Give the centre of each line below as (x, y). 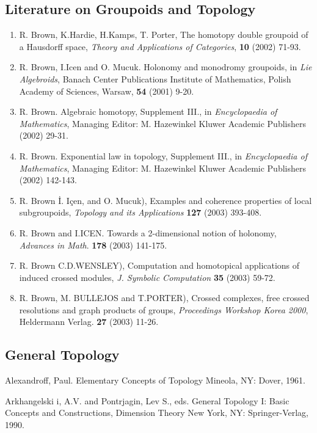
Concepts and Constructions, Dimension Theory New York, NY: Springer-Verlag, (157, 413)
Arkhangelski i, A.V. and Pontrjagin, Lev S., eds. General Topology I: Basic (147, 400)
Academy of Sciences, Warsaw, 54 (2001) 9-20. (107, 91)
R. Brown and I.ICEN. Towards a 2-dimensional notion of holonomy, (148, 232)
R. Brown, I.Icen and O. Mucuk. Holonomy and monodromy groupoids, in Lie (166, 67)
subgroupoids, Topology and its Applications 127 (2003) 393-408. (140, 212)
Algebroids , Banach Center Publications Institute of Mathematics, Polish (155, 78)
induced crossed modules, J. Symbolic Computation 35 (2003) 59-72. (147, 277)
